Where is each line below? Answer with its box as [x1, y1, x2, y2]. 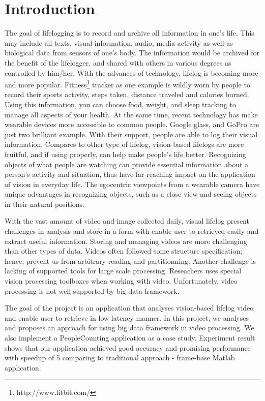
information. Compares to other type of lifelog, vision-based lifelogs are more [5, 139, 244, 149]
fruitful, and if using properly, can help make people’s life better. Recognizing [5, 148, 246, 159]
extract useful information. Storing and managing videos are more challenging [5, 235, 247, 246]
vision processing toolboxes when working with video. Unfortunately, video [5, 275, 238, 286]
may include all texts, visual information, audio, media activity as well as [5, 37, 233, 48]
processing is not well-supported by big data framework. [5, 285, 180, 296]
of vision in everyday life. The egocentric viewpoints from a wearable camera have [5, 178, 260, 189]
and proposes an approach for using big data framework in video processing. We [5, 322, 254, 333]
